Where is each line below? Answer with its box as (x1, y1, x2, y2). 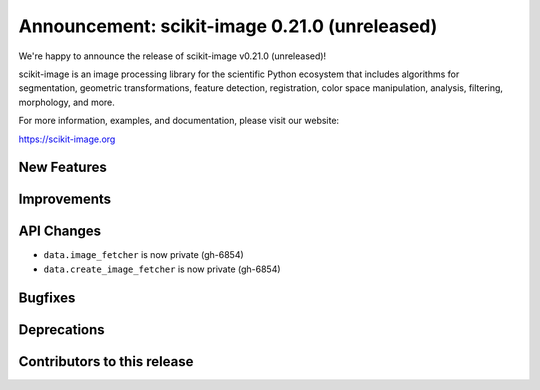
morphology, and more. (18, 96, 115, 108)
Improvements (18, 191, 112, 208)
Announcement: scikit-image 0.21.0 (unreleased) (18, 15, 438, 37)
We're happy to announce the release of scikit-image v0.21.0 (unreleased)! (18, 50, 327, 62)
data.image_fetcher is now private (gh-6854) (43, 249, 244, 261)
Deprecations (18, 321, 105, 338)
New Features (18, 159, 107, 176)
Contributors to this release (18, 353, 194, 370)
